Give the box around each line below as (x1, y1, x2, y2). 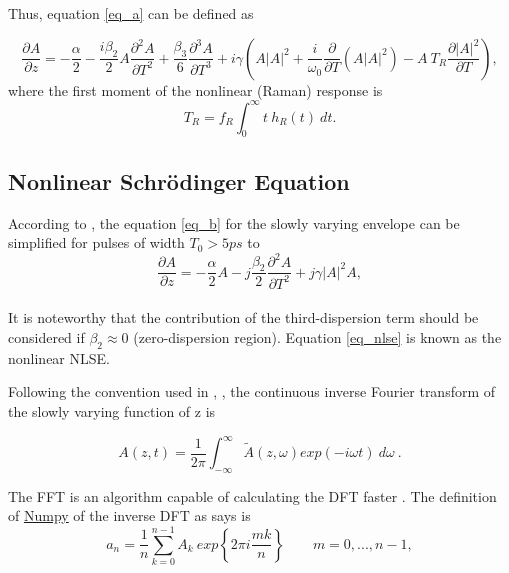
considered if (8, 326, 85, 347)
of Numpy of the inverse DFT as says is (8, 505, 251, 526)
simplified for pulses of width (8, 232, 185, 253)
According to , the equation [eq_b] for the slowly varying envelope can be (8, 212, 460, 233)
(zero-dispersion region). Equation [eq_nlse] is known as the (133, 326, 502, 347)
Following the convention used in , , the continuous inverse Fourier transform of (8, 381, 496, 402)
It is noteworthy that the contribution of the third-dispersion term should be (8, 307, 479, 328)
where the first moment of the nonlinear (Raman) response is (8, 79, 383, 100)
